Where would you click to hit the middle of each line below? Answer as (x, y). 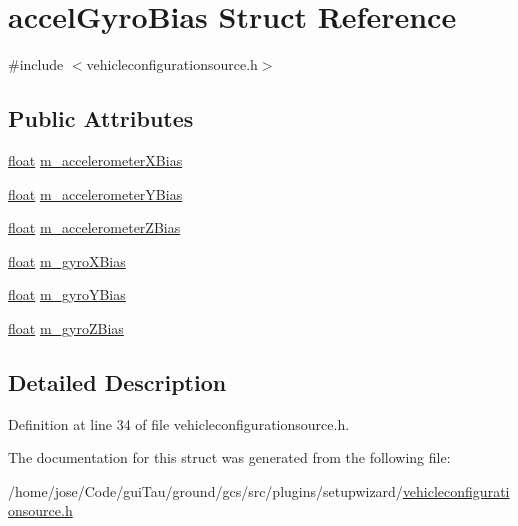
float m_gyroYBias (67, 294)
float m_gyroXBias (67, 260)
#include (36, 64)
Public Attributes (101, 118)
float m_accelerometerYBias (95, 193)
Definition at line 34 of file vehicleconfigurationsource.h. (179, 423)
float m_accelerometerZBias (94, 227)
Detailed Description (117, 381)
